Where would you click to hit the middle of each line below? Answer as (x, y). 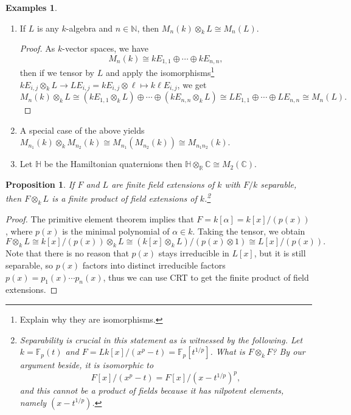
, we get (192, 84)
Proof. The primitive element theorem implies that (100, 219)
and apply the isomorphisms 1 (160, 72)
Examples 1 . (31, 7)
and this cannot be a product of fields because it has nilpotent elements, (152, 390)
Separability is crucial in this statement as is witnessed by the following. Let (161, 339)
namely (33, 402)
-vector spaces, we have (106, 48)
